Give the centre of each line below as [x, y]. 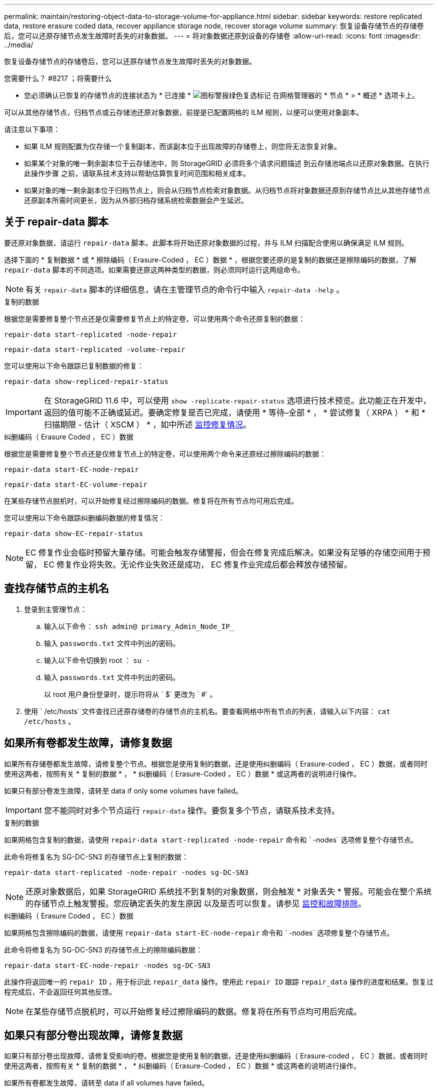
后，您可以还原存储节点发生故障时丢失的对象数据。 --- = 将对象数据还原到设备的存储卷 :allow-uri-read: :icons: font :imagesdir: [212, 36]
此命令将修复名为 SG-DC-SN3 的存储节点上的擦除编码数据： [103, 949]
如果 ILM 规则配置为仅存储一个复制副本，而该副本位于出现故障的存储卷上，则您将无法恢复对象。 [183, 146]
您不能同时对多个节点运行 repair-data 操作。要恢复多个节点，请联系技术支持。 [192, 810]
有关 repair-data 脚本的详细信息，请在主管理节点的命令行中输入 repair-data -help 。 [185, 289]
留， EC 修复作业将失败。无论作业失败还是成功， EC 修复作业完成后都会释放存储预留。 [189, 564]
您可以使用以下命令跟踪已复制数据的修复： [74, 365]
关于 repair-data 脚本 [56, 222]
